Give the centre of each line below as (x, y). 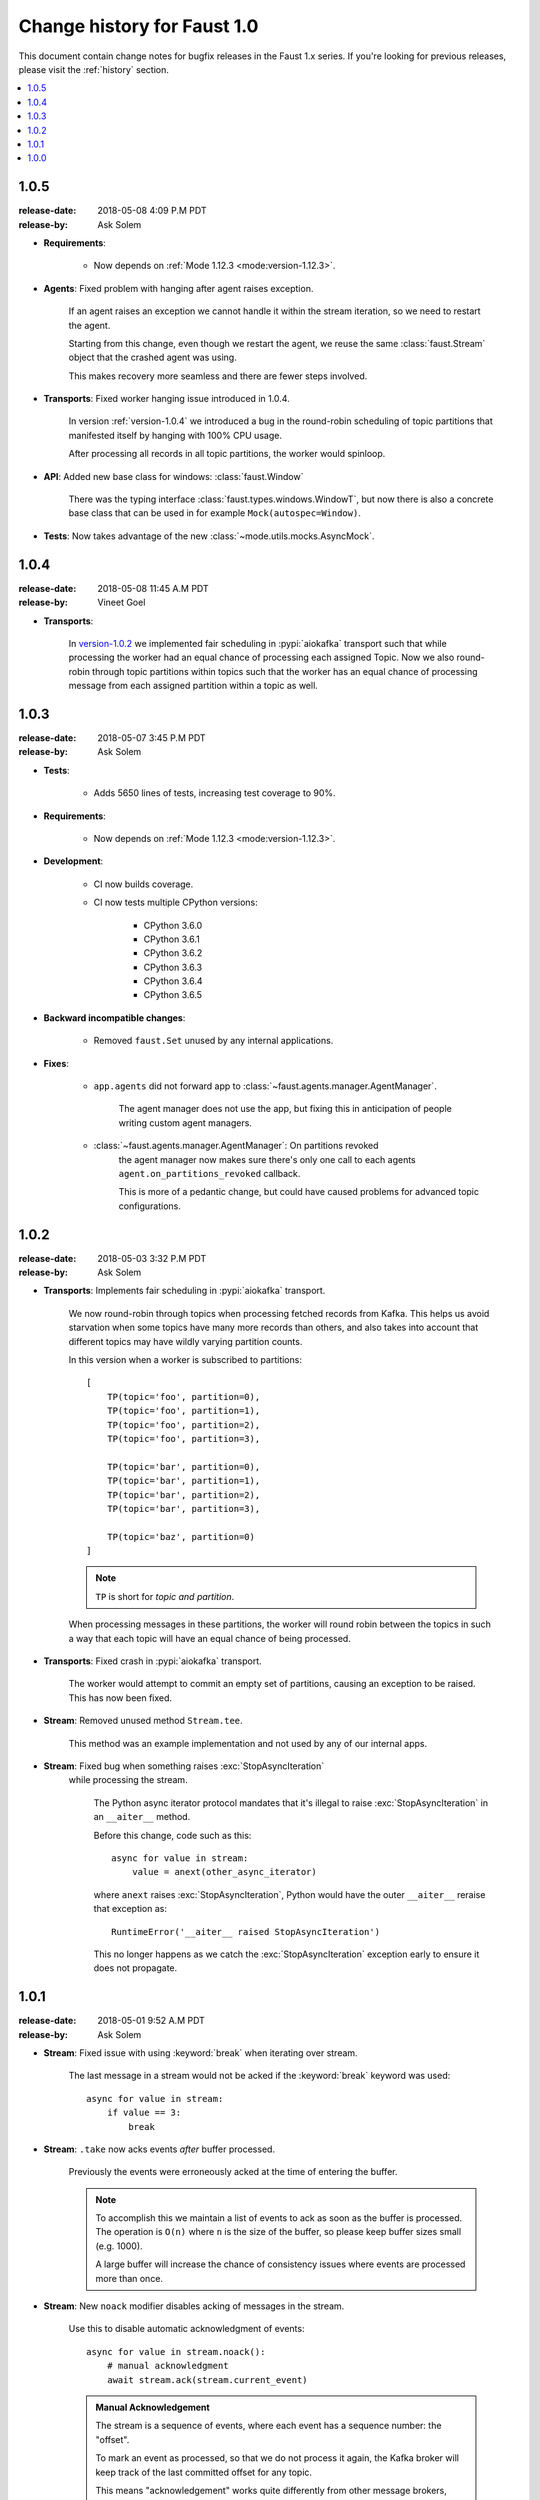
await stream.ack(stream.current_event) (207, 2379)
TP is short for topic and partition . (165, 1596)
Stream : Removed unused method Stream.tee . (143, 1721)
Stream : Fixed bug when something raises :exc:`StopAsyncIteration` (184, 1766)
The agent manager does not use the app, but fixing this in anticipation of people (285, 1109)
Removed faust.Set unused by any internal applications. (213, 1041)
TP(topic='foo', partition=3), (183, 1438)
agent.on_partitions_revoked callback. (209, 1173)
